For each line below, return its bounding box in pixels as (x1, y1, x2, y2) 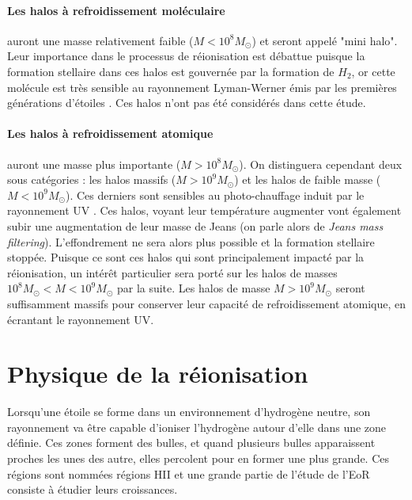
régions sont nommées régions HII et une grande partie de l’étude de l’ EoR (7, 465, 370, 482)
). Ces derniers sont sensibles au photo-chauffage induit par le (65, 186, 365, 203)
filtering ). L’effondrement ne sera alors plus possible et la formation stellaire (7, 233, 375, 250)
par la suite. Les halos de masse (116, 280, 270, 296)
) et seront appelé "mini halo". (251, 32, 398, 48)
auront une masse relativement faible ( (7, 32, 194, 48)
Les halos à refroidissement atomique (7, 125, 214, 142)
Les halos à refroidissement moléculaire (7, 2, 225, 18)
